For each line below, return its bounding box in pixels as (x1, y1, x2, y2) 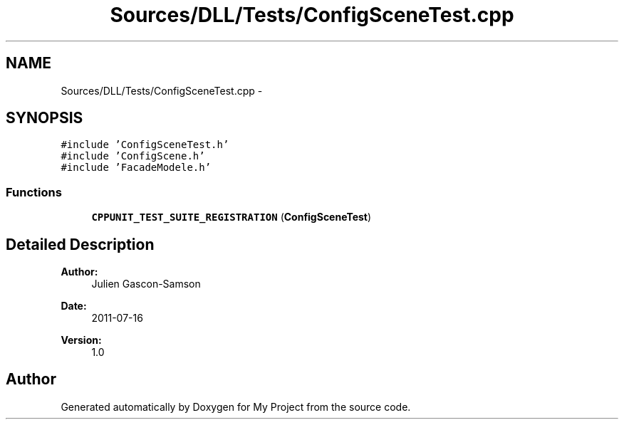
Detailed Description (6, 235, 155, 253)
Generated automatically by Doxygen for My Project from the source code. (61, 400, 411, 413)
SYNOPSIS (6, 109, 83, 127)
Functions (6, 184, 62, 199)
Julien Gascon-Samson (91, 278, 201, 290)
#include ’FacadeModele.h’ (61, 162, 212, 174)
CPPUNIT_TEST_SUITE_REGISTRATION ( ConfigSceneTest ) (91, 211, 372, 224)
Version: (61, 334, 102, 347)
